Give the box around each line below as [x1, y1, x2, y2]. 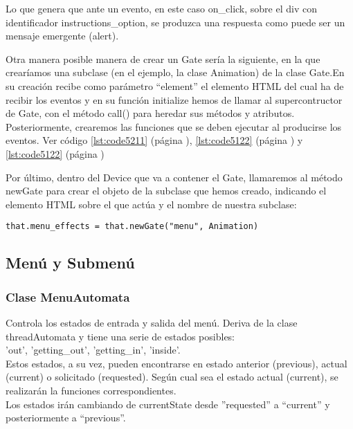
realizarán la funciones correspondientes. [6, 383, 176, 397]
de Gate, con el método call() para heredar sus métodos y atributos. [6, 106, 295, 120]
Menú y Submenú [6, 252, 135, 273]
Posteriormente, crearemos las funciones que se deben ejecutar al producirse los [6, 119, 342, 134]
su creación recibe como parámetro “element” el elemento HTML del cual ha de [6, 78, 344, 93]
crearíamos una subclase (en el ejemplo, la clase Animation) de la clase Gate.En [6, 65, 345, 80]
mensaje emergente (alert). [6, 28, 119, 43]
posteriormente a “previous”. [6, 410, 126, 425]
